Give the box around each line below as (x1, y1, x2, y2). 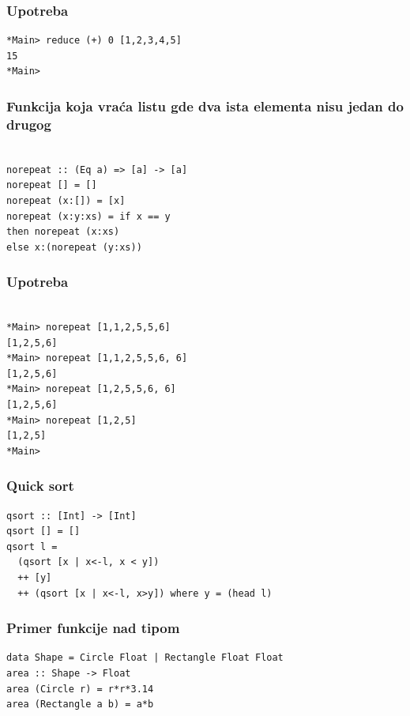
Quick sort (6, 476, 74, 496)
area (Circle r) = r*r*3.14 (6, 683, 154, 695)
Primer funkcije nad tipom (6, 618, 180, 638)
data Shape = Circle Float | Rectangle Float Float (6, 652, 284, 664)
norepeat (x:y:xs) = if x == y (6, 210, 171, 222)
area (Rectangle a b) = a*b (6, 699, 154, 710)
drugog (6, 114, 51, 134)
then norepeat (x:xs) (6, 226, 120, 238)
